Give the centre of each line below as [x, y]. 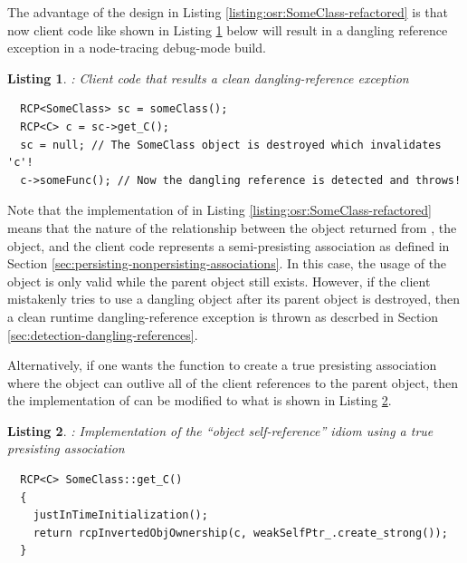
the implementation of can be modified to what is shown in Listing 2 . [200, 400]
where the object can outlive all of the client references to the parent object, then [233, 382]
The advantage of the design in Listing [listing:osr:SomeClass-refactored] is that [228, 12]
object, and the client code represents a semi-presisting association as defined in [229, 245]
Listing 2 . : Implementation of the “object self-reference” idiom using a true [220, 430]
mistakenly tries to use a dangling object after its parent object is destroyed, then [233, 299]
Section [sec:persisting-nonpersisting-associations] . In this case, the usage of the [227, 263]
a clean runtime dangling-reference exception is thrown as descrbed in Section [223, 316]
